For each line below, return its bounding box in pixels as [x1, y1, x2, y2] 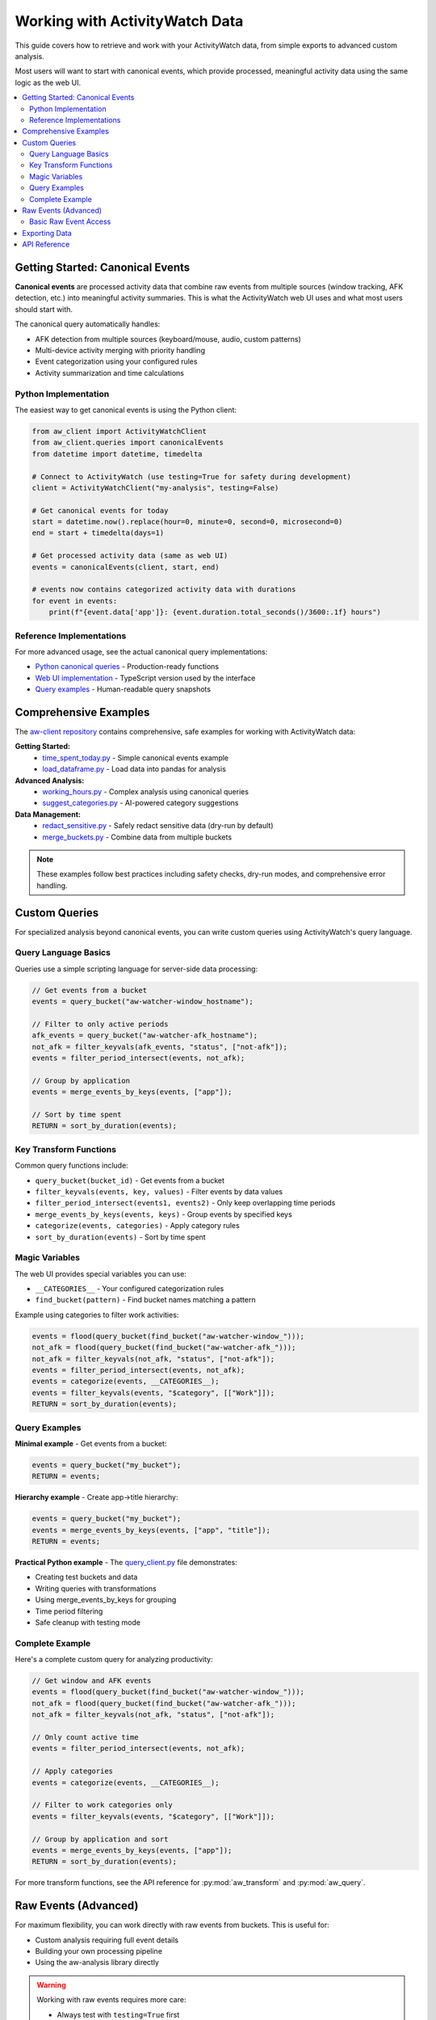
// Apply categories [31, 1766, 113, 1776]
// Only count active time [31, 1733, 139, 1742]
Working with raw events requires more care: [36, 1995, 187, 2005]
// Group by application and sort [31, 1834, 169, 1844]
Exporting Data [22, 228, 72, 238]
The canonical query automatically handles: [15, 319, 161, 329]
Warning [36, 1980, 66, 1989]
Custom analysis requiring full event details [35, 1935, 179, 1945]
